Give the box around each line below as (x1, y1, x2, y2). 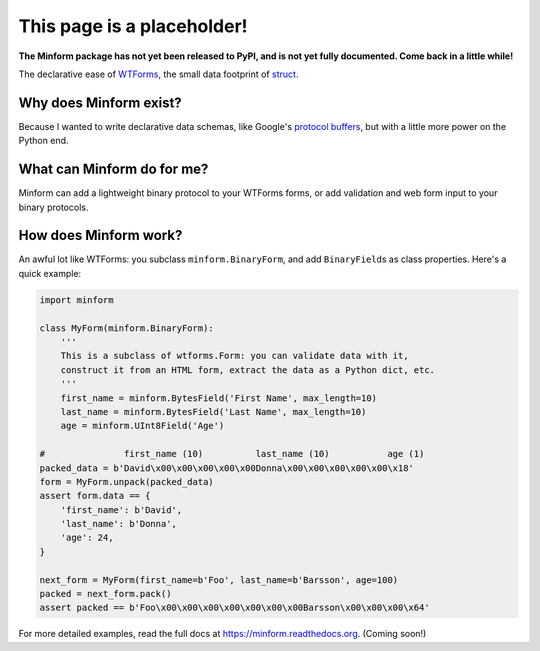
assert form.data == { (39, 490, 151, 502)
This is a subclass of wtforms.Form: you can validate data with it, (60, 350, 409, 362)
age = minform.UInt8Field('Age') (60, 420, 225, 432)
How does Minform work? (18, 227, 183, 244)
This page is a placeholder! (18, 15, 249, 37)
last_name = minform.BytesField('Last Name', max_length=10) (60, 406, 367, 417)
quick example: (18, 267, 82, 279)
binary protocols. (18, 201, 89, 213)
